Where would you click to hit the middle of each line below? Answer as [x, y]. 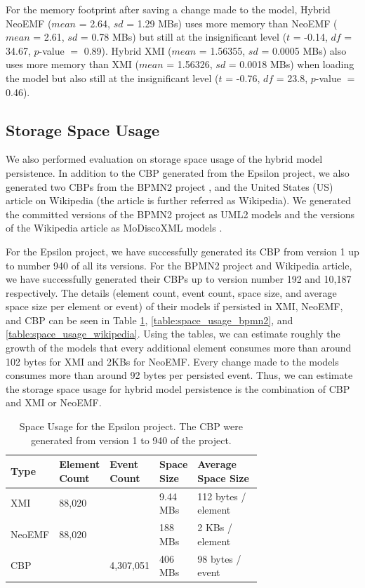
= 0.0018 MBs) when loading [291, 64]
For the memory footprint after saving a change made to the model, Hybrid [168, 9]
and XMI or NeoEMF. [54, 402]
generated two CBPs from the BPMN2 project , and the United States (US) [170, 186]
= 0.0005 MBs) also [304, 50]
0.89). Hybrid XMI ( [128, 50]
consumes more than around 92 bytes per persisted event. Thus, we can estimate [179, 375]
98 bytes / [219, 558]
